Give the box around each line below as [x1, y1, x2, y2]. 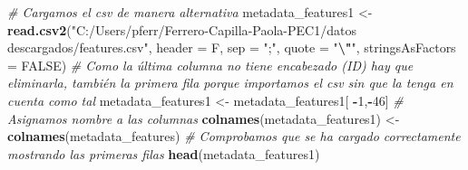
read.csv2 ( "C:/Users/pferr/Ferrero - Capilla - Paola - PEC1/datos [7, 20, 356, 39]
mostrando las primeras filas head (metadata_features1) [7, 144, 320, 163]
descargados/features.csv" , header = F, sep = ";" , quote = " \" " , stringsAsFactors [7, 38, 456, 57]
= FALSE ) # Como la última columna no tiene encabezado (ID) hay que [7, 55, 414, 74]
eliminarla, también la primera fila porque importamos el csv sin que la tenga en [7, 73, 453, 92]
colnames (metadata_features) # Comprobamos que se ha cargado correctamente [7, 127, 461, 146]
